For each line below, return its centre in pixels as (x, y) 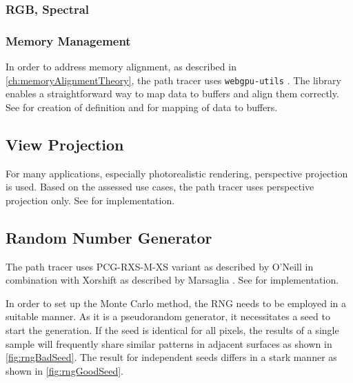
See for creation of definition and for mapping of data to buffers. (142, 107)
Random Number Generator (109, 237)
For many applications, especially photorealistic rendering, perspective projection (177, 173)
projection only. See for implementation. (90, 200)
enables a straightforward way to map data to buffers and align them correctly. (172, 94)
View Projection (65, 144)
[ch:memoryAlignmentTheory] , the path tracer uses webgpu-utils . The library (173, 80)
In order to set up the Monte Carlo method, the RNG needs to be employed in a (176, 303)
